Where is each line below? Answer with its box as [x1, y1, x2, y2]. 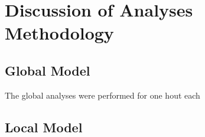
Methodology [5, 21, 114, 45]
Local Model [5, 118, 83, 136]
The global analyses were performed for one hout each [5, 89, 200, 101]
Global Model [5, 61, 90, 79]
